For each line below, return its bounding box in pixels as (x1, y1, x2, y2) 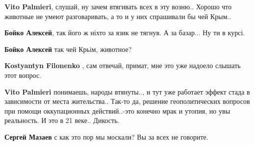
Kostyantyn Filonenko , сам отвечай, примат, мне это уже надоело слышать (4, 60, 241, 71)
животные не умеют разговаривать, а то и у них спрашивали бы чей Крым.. (4, 11, 231, 21)
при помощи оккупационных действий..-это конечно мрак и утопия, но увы (4, 105, 230, 116)
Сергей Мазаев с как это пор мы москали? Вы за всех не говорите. (4, 131, 208, 142)
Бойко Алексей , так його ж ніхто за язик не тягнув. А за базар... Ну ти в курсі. (4, 27, 245, 38)
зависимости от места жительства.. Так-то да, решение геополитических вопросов (4, 96, 250, 106)
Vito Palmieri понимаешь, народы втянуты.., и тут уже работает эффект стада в (4, 86, 250, 97)
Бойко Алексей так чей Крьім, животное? (4, 44, 132, 54)
